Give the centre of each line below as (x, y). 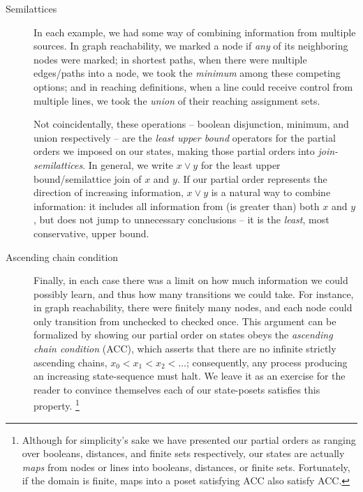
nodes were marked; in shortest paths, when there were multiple (170, 59)
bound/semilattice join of (88, 178)
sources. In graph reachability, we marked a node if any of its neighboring (191, 46)
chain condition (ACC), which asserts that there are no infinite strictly (185, 349)
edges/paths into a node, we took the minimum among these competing (187, 73)
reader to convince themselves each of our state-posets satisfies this (177, 389)
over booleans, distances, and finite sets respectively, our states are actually (183, 453)
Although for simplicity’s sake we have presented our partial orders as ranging (189, 439)
